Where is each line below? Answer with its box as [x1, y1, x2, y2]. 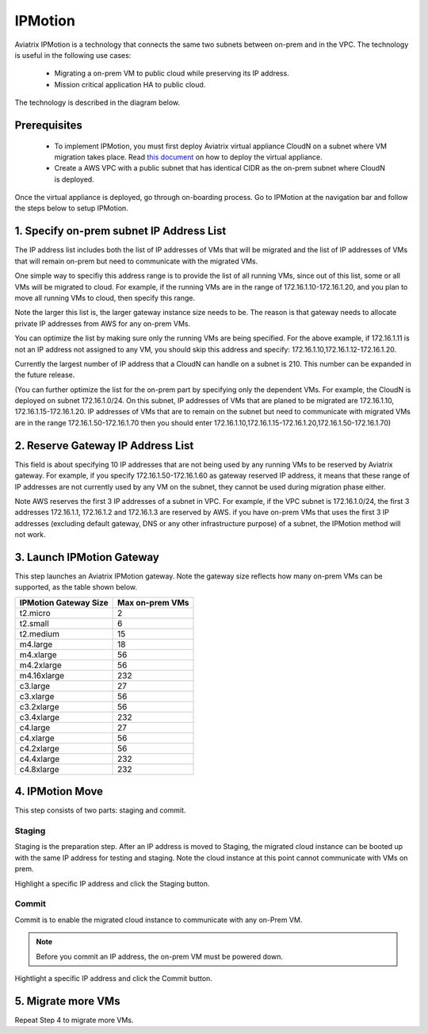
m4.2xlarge [19, 659, 63, 671]
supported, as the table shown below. [14, 582, 138, 592]
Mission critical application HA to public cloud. [54, 79, 206, 89]
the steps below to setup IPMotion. [14, 203, 128, 213]
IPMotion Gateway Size [19, 597, 109, 608]
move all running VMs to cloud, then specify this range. [14, 293, 196, 302]
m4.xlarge [19, 649, 57, 660]
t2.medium [19, 628, 59, 639]
